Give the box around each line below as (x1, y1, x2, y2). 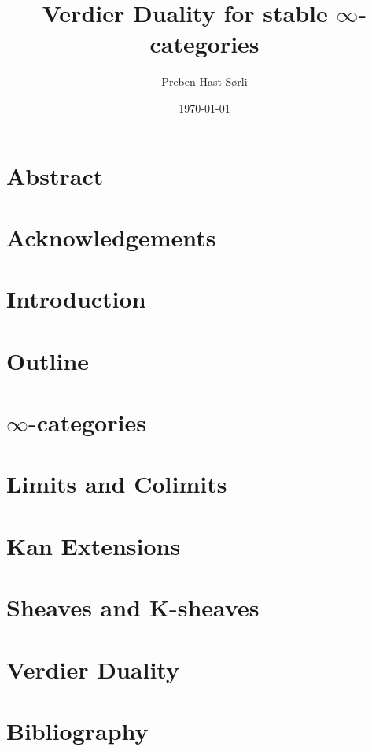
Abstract (6, 159, 104, 191)
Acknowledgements (6, 220, 216, 253)
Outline (6, 344, 90, 376)
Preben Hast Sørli (161, 73, 248, 90)
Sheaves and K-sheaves (6, 591, 260, 623)
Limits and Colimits (6, 468, 227, 500)
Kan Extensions (6, 529, 181, 561)
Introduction (6, 283, 146, 315)
